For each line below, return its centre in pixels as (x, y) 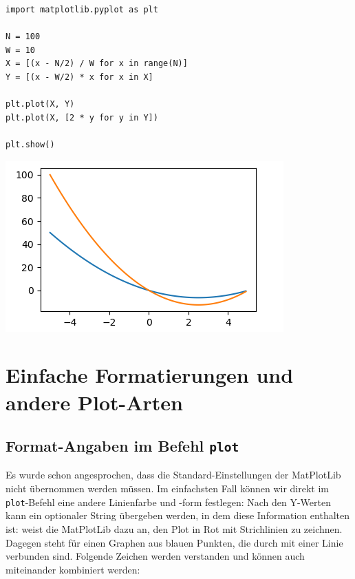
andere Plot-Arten (94, 402)
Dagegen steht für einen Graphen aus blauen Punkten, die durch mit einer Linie (174, 542)
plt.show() (30, 144)
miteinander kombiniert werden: (73, 569)
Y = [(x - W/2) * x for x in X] (79, 77)
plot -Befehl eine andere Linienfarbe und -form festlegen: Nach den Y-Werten (168, 502)
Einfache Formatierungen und (150, 375)
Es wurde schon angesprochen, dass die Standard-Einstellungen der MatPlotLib (173, 475)
